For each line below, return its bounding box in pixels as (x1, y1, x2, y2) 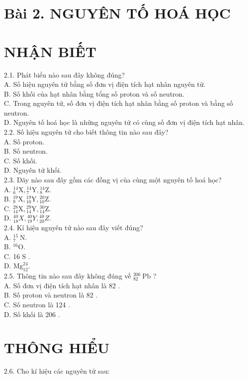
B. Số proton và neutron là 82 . (4, 290, 98, 300)
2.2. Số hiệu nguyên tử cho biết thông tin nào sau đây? (4, 127, 168, 137)
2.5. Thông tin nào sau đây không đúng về (4, 271, 131, 281)
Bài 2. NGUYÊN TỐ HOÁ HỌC (4, 3, 231, 23)
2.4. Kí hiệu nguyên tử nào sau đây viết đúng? (4, 222, 143, 232)
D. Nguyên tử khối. (4, 165, 62, 175)
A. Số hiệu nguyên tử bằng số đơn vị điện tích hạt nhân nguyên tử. (4, 79, 206, 89)
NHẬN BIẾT (4, 41, 97, 61)
